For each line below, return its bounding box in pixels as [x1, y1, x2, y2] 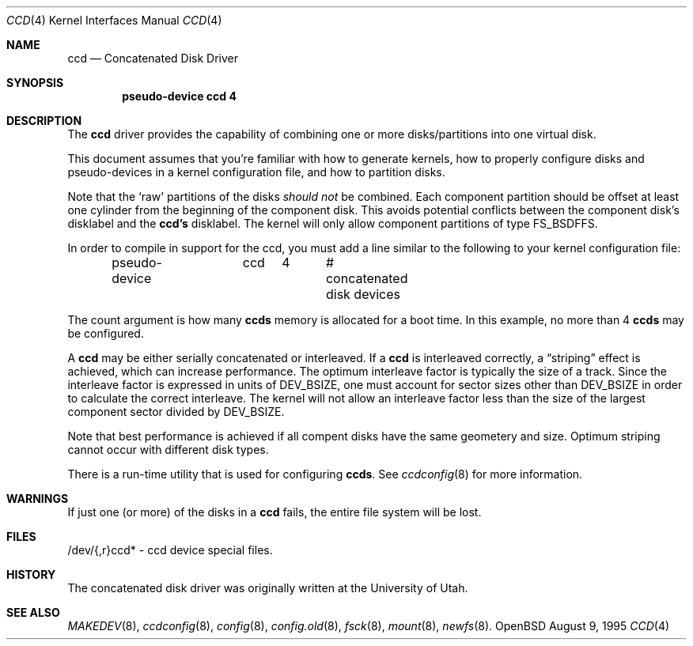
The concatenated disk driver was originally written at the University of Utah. [67, 581, 468, 595]
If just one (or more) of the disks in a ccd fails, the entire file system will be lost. [67, 505, 482, 519]
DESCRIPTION [6, 114, 82, 127]
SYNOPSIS [6, 76, 64, 89]
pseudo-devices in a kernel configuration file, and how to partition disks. [67, 165, 445, 179]
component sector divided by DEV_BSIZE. [67, 405, 285, 418]
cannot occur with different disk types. [67, 443, 269, 456]
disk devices [325, 286, 400, 302]
